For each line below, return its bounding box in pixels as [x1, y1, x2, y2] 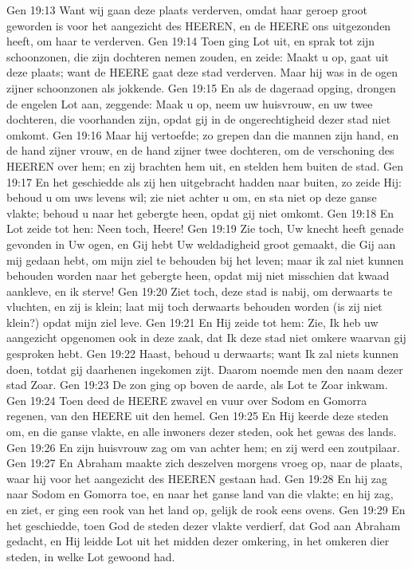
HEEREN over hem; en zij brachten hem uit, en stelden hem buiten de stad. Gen [6, 157, 404, 174]
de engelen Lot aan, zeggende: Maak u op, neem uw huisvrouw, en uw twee [6, 95, 373, 112]
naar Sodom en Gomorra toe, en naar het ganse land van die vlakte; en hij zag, [6, 485, 394, 502]
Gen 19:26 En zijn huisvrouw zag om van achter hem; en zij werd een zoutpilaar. [6, 438, 401, 455]
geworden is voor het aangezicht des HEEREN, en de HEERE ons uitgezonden [6, 17, 391, 33]
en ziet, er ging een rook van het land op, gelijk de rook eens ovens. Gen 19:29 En [6, 501, 406, 517]
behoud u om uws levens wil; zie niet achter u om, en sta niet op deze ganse [6, 189, 377, 206]
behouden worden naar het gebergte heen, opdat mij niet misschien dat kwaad [6, 267, 390, 284]
